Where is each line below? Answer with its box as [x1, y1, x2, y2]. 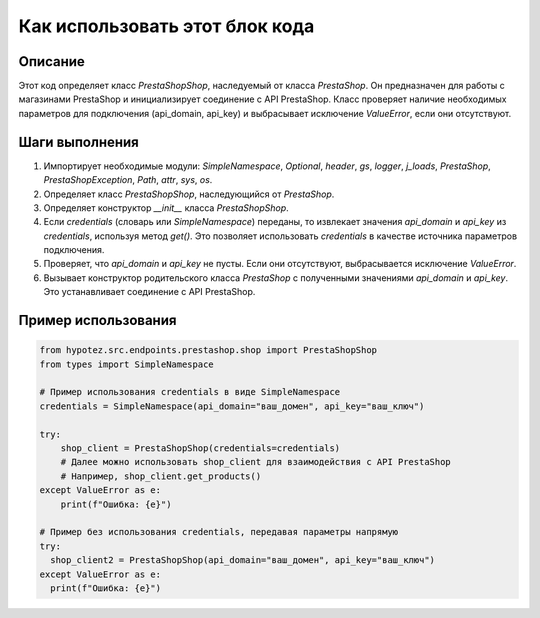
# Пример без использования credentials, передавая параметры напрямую [39, 526, 399, 538]
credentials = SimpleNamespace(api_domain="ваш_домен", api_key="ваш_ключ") [39, 400, 425, 412]
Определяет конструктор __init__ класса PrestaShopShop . [43, 201, 289, 214]
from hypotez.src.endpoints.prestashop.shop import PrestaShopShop [39, 345, 378, 356]
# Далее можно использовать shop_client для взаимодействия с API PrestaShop [60, 456, 452, 468]
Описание [18, 53, 85, 70]
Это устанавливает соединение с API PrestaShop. [43, 286, 256, 298]
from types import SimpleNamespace [39, 358, 214, 370]
